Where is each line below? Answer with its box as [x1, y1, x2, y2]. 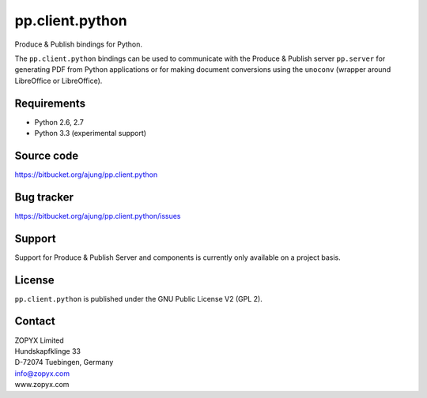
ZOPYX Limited [14, 336, 65, 345]
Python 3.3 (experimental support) [34, 129, 146, 138]
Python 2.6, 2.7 [34, 117, 85, 126]
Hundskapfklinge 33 [14, 346, 81, 355]
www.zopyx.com [14, 380, 70, 389]
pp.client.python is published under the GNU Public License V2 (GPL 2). [14, 294, 263, 303]
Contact [14, 314, 55, 328]
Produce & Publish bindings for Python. [14, 39, 142, 49]
